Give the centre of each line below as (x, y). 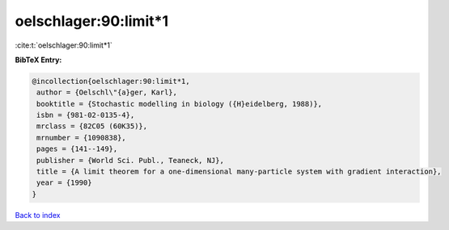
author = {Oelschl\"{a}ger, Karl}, (107, 92)
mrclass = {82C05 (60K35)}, (92, 126)
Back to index (38, 215)
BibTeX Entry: (38, 60)
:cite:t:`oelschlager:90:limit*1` (64, 45)
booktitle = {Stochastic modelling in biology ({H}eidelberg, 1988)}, (180, 104)
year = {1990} (64, 183)
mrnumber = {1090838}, (82, 138)
